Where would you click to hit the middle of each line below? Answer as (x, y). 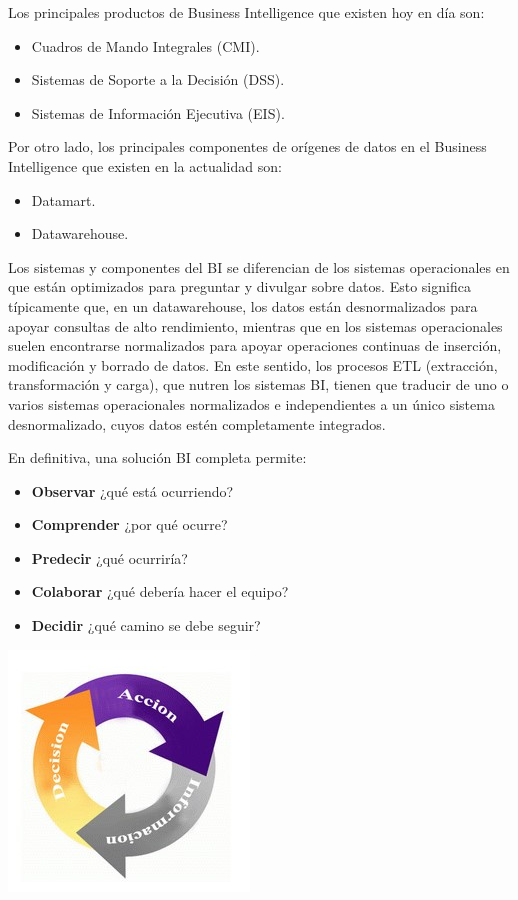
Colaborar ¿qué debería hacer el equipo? (160, 591)
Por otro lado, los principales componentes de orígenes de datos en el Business (247, 146)
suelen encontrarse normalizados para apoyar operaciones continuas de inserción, (255, 345)
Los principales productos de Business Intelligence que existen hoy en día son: (246, 12)
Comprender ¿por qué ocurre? (129, 524)
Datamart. (63, 199)
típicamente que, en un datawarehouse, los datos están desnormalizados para (243, 305)
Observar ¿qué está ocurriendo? (132, 490)
